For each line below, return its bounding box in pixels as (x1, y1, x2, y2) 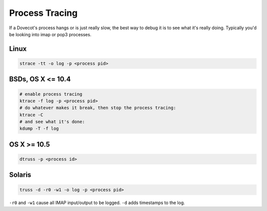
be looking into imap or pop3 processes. (9, 31, 91, 37)
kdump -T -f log (19, 126, 59, 131)
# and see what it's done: (19, 119, 85, 125)
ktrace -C (19, 112, 44, 117)
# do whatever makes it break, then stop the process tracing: (19, 105, 177, 111)
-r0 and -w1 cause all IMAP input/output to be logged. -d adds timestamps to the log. (9, 200, 185, 206)
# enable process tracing (19, 91, 83, 97)
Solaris (9, 171, 32, 179)
